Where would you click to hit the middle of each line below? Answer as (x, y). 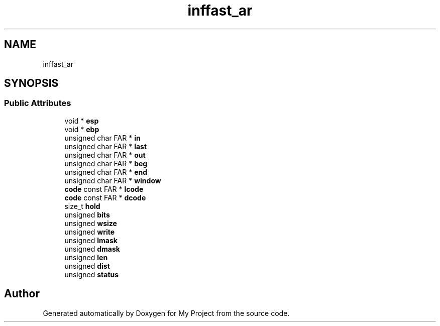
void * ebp (82, 129)
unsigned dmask (92, 249)
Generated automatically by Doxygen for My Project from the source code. (166, 313)
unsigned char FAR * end (106, 172)
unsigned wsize (91, 223)
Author (22, 294)
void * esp (82, 121)
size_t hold (82, 206)
